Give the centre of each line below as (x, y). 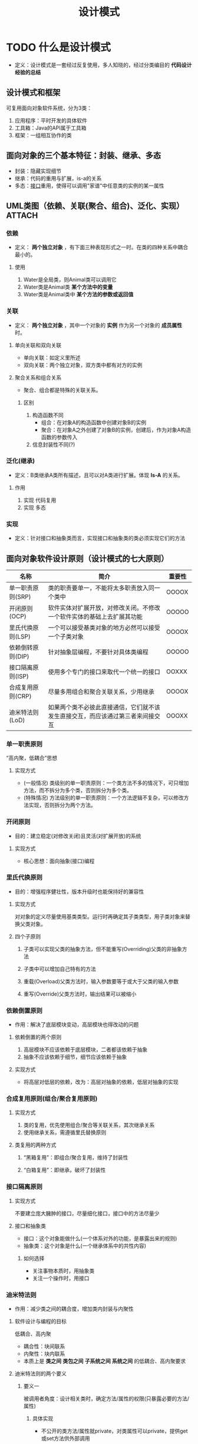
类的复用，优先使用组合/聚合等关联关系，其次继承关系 (89, 1125)
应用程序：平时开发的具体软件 (51, 120)
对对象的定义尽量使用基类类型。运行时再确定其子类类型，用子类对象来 (100, 916)
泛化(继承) (21, 461)
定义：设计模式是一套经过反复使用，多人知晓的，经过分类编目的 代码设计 (103, 65)
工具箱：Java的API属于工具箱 (50, 128)
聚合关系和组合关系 (38, 377)
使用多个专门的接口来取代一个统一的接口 (104, 672)
